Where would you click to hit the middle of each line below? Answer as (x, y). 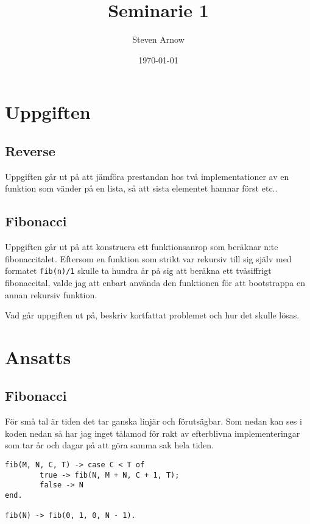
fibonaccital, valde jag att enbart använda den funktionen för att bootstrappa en (155, 282)
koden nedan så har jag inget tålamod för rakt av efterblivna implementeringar (153, 433)
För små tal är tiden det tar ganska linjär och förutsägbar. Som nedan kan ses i (153, 421)
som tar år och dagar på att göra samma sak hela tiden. (109, 445)
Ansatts (38, 357)
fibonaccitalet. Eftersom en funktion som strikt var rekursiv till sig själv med (148, 258)
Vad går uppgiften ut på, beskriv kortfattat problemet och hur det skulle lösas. (152, 315)
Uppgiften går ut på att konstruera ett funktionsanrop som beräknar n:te (142, 247)
